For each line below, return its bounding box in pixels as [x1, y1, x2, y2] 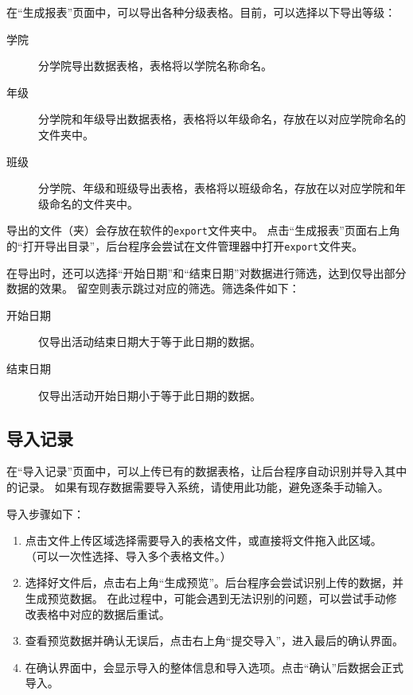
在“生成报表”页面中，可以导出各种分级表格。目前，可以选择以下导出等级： [6, 4, 396, 20]
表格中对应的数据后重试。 [36, 605, 170, 622]
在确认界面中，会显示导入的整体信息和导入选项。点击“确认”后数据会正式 [25, 658, 404, 675]
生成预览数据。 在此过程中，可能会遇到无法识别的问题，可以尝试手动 [25, 589, 386, 606]
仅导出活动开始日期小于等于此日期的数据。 [38, 386, 261, 403]
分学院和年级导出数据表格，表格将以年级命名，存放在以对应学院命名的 [38, 111, 406, 127]
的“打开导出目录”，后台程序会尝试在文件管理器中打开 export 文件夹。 [6, 238, 364, 254]
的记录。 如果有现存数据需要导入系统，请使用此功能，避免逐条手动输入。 [6, 479, 389, 495]
